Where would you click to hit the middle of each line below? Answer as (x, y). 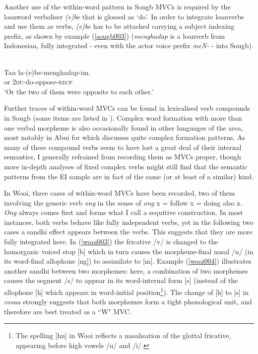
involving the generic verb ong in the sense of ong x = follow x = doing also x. (123, 202)
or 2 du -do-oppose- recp (38, 82)
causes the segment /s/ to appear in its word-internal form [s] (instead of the (121, 280)
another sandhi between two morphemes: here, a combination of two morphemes (126, 270)
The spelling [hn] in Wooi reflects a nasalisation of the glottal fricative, (123, 335)
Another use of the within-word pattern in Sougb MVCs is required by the (117, 6)
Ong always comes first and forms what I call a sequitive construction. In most (124, 212)
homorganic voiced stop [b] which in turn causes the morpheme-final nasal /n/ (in (129, 251)
